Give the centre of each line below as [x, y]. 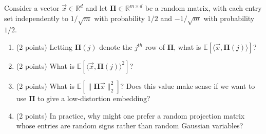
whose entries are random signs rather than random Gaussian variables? [130, 126]
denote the [116, 46]
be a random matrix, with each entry [203, 8]
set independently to [36, 18]
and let [97, 8]
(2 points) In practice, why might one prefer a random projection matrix [130, 115]
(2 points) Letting [44, 46]
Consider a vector [32, 8]
